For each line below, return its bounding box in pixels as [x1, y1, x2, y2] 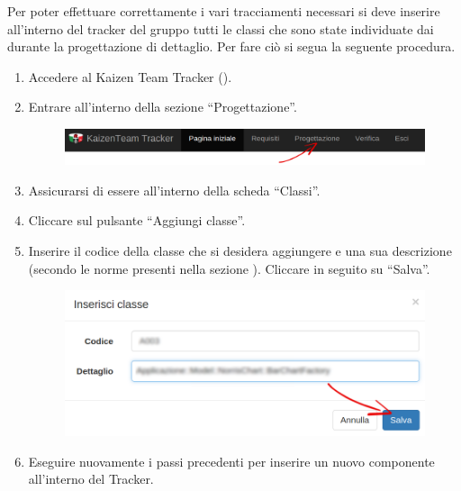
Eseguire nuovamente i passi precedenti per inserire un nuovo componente [28, 451, 435, 470]
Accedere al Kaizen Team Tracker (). [28, 67, 232, 86]
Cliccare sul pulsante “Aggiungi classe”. [28, 211, 246, 230]
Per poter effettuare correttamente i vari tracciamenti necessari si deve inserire [7, 2, 440, 20]
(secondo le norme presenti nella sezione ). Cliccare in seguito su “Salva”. [28, 259, 430, 277]
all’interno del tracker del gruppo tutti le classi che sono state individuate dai [7, 19, 434, 38]
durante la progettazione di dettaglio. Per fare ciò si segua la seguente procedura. [7, 37, 456, 56]
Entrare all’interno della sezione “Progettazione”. [28, 97, 297, 116]
